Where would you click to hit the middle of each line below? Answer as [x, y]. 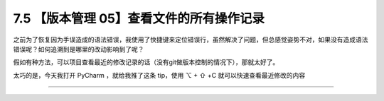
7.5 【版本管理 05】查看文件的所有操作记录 [139, 18]
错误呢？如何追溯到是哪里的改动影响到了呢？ [79, 49]
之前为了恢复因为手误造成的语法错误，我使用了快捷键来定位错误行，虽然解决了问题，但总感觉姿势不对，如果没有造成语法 [191, 40]
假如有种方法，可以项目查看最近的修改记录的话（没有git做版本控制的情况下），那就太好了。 [146, 62]
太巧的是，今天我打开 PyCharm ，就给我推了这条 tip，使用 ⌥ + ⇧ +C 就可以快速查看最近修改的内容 [159, 75]
